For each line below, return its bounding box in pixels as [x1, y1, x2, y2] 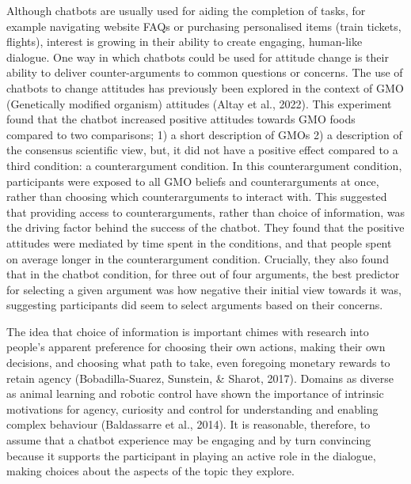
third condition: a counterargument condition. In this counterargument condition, [6, 157, 402, 173]
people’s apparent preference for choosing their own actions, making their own [6, 338, 386, 355]
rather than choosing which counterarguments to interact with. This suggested [6, 188, 387, 205]
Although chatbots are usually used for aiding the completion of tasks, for [6, 2, 366, 18]
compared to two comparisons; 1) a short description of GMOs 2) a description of [6, 126, 402, 142]
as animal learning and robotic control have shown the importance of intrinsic [6, 385, 384, 402]
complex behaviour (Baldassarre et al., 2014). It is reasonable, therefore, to [6, 416, 371, 433]
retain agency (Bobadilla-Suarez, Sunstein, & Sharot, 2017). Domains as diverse [6, 369, 394, 386]
